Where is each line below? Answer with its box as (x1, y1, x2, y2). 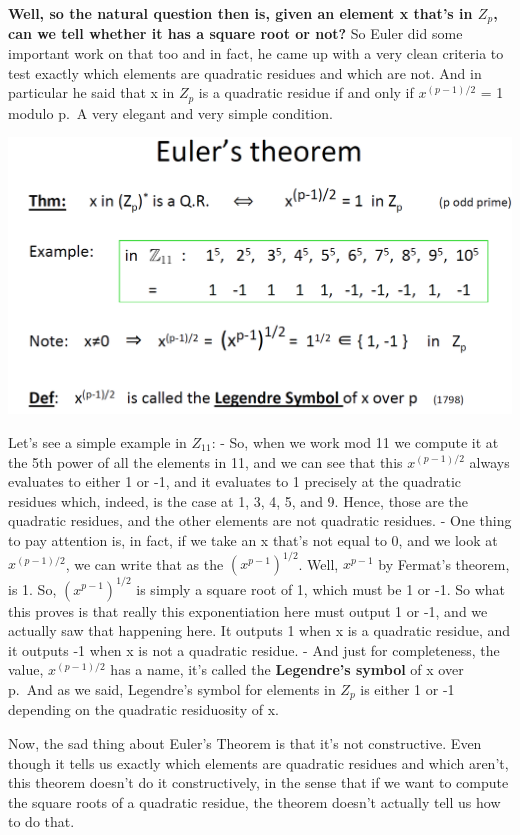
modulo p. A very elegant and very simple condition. (8, 102, 333, 123)
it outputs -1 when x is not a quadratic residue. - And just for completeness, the (8, 639, 500, 660)
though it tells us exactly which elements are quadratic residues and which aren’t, (8, 752, 509, 773)
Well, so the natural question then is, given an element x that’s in (8, 3, 473, 23)
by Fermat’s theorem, (378, 553, 510, 574)
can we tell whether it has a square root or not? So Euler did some (8, 23, 463, 44)
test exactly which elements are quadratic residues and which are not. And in (8, 62, 482, 83)
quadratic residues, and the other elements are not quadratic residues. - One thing (8, 510, 512, 531)
